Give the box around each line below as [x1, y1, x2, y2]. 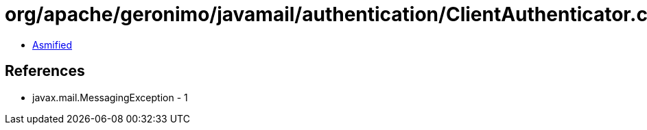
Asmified [32, 38, 73, 51]
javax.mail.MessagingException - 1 [32, 91, 188, 103]
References [5, 62, 85, 80]
